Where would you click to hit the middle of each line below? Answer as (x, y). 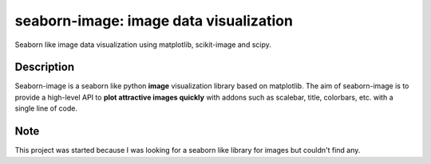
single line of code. (46, 108)
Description (45, 67)
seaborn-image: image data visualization (154, 21)
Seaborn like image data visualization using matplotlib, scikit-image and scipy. (143, 45)
